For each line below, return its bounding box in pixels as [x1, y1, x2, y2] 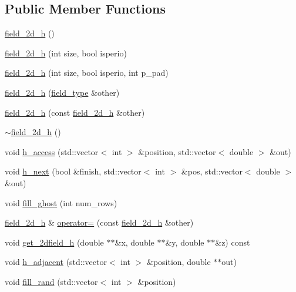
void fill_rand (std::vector [5, 275, 98, 287]
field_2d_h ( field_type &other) [5, 86, 120, 98]
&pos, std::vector [181, 165, 243, 177]
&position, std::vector [138, 145, 216, 157]
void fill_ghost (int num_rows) [5, 196, 117, 209]
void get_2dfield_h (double [5, 236, 104, 248]
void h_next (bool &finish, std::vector [5, 165, 142, 177]
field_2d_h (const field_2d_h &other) [5, 106, 145, 118]
